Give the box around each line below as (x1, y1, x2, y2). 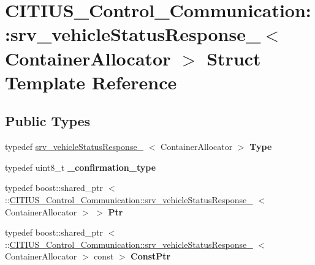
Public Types (5, 111, 91, 130)
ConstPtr (131, 250, 171, 263)
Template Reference (5, 69, 177, 94)
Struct (207, 45, 261, 70)
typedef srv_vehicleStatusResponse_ (5, 140, 144, 153)
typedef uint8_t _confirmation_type (5, 160, 156, 173)
